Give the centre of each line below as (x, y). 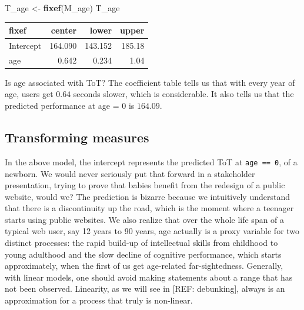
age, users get (29, 94)
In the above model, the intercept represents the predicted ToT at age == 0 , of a (151, 161)
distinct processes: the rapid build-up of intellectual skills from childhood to (141, 243)
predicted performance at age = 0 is (70, 106)
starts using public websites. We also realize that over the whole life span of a (145, 219)
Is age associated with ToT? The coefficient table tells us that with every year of (150, 82)
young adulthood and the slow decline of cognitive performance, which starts (143, 254)
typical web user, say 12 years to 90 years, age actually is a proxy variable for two (152, 231)
